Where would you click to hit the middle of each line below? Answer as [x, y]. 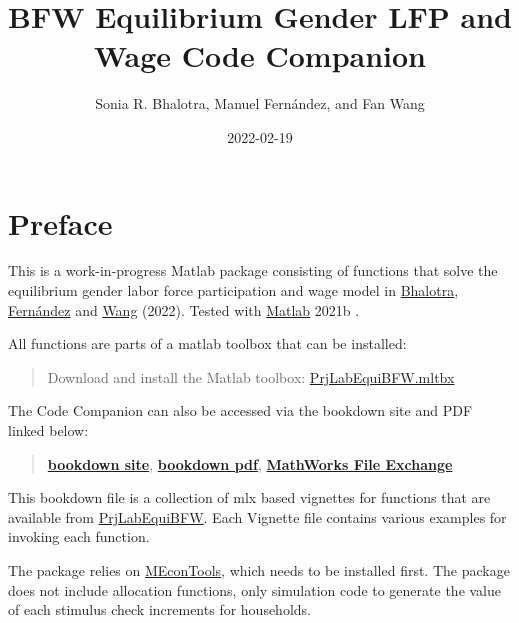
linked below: [48, 430]
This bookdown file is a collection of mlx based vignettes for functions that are [249, 497]
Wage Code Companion [260, 55]
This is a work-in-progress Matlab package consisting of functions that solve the [253, 270]
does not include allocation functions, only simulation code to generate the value [255, 589]
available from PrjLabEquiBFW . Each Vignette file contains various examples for [257, 516]
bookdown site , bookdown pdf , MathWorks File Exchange [250, 463]
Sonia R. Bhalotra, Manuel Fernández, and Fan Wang [260, 103]
